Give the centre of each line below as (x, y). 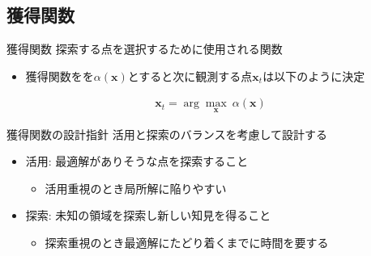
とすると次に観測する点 (190, 76)
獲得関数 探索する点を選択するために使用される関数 (145, 49)
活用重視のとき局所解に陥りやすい (136, 188)
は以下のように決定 (314, 76)
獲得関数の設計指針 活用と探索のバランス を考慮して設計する (167, 134)
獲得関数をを (60, 76)
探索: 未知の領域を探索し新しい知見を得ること (148, 215)
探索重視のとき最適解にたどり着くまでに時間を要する (187, 243)
